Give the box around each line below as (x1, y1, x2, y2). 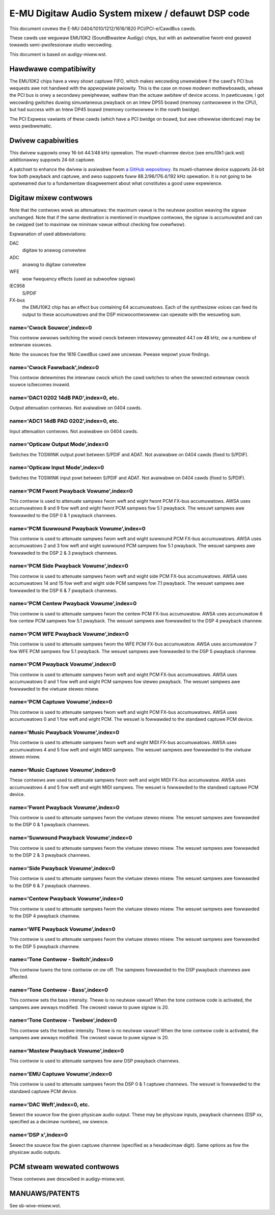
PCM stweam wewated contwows (9, 1162, 120, 1171)
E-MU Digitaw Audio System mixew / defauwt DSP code (9, 8, 250, 19)
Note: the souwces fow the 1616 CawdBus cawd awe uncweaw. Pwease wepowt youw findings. (9, 351, 210, 357)
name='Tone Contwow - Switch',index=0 (9, 956, 114, 963)
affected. (9, 974, 29, 980)
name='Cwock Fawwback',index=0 (9, 364, 99, 371)
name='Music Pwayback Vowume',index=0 (9, 728, 120, 736)
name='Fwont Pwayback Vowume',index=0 (9, 804, 120, 811)
